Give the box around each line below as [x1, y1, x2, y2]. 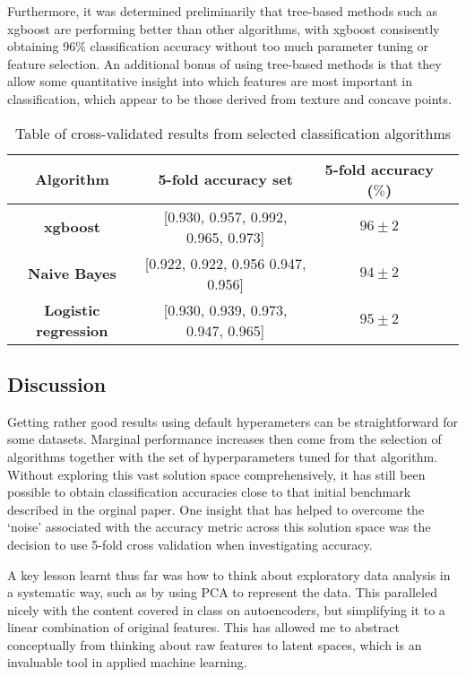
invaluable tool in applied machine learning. [7, 653, 247, 672]
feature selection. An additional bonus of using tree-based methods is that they [7, 54, 442, 73]
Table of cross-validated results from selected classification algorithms [14, 122, 452, 143]
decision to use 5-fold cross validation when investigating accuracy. [7, 534, 373, 553]
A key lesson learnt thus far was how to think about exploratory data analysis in [7, 565, 451, 584]
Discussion [7, 369, 107, 397]
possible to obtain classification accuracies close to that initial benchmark [7, 482, 411, 501]
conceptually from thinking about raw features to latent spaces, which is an [7, 635, 422, 654]
